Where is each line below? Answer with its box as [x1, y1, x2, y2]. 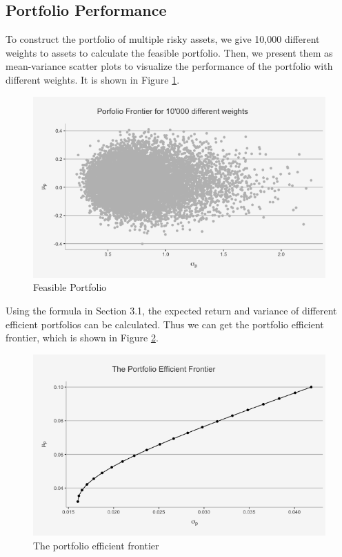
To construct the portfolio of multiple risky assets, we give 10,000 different [6, 32, 320, 46]
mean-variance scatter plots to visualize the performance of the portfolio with [6, 59, 333, 73]
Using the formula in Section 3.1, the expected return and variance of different [6, 303, 337, 317]
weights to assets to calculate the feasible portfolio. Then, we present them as [6, 45, 333, 59]
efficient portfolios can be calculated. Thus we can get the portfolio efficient [6, 317, 324, 331]
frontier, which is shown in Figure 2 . [6, 330, 159, 345]
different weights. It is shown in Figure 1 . [6, 72, 180, 86]
